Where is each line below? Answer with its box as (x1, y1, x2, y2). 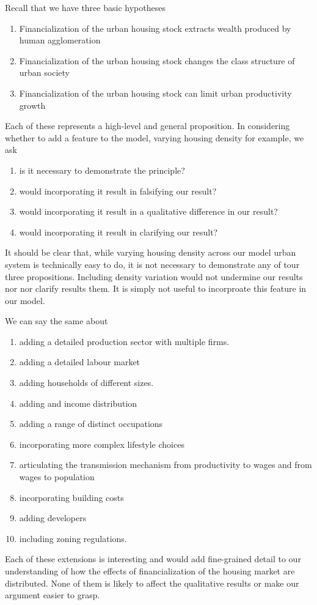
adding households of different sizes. (19, 376, 154, 389)
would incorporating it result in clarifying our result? (19, 225, 218, 238)
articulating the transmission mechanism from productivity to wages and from (19, 458, 312, 471)
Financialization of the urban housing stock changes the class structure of (19, 54, 295, 67)
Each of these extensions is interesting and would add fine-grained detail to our (5, 552, 301, 565)
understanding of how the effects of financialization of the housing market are (5, 565, 295, 577)
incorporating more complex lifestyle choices (19, 437, 184, 450)
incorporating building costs (19, 491, 124, 503)
